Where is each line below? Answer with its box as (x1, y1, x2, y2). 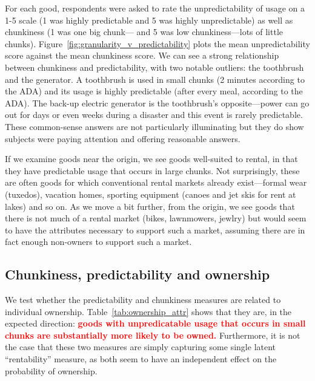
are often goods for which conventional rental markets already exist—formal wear (5, 176, 307, 189)
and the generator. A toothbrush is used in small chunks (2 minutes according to (5, 73, 305, 85)
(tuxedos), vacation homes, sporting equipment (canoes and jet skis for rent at (5, 187, 296, 200)
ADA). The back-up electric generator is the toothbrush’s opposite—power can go (5, 96, 310, 109)
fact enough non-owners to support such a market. (5, 235, 192, 248)
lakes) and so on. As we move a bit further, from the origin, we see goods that (5, 200, 295, 212)
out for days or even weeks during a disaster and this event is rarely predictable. (5, 108, 303, 121)
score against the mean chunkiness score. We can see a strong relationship (5, 49, 279, 62)
